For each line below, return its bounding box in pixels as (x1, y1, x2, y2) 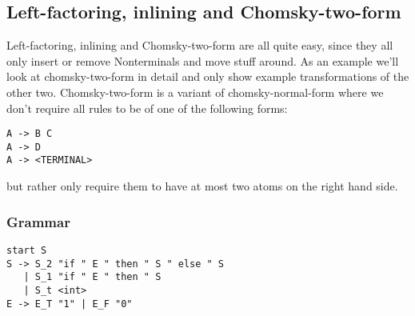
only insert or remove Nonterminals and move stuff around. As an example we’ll (6, 52, 399, 69)
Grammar (6, 211, 70, 231)
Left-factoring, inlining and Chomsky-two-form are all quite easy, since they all (6, 37, 393, 54)
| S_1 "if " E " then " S (23, 271, 162, 283)
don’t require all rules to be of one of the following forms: (6, 99, 288, 116)
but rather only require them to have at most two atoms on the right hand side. (6, 178, 398, 194)
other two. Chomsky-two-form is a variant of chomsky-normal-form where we (6, 83, 384, 100)
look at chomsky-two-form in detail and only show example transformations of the (6, 68, 409, 85)
